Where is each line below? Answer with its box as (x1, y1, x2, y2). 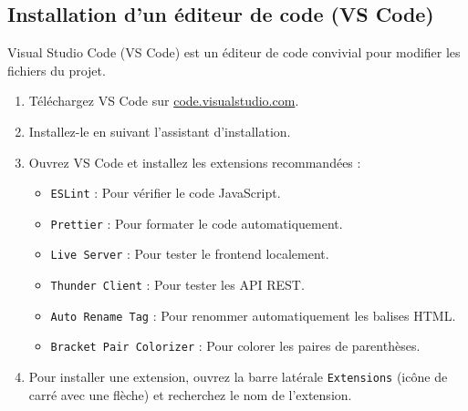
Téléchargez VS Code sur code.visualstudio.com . (28, 91, 299, 110)
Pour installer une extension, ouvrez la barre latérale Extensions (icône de (28, 367, 448, 386)
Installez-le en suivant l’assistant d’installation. (28, 121, 291, 140)
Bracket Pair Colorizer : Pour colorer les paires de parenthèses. (50, 336, 421, 355)
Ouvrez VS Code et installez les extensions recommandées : (28, 152, 361, 171)
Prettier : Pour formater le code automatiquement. (50, 213, 343, 232)
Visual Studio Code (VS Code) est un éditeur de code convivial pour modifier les (7, 43, 461, 62)
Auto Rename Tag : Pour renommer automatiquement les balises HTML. (50, 305, 456, 324)
